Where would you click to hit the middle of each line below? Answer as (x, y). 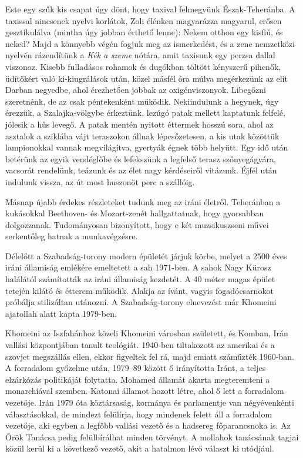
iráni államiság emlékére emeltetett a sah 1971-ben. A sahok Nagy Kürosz (138, 267)
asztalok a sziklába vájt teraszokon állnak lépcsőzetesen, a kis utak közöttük (142, 136)
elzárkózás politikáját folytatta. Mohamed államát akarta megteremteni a (138, 379)
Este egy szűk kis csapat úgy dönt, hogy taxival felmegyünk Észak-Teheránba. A (150, 9)
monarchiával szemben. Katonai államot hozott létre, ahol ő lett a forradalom (145, 391)
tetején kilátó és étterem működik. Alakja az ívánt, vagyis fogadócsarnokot (139, 290)
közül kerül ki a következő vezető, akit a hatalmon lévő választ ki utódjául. (140, 448)
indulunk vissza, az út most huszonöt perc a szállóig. (100, 181)
